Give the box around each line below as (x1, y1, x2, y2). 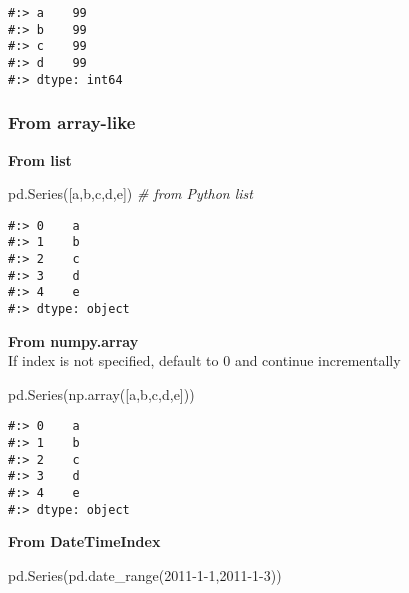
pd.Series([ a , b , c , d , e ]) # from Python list (8, 183, 253, 204)
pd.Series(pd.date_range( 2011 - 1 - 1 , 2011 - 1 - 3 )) (8, 564, 282, 585)
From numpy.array (8, 330, 139, 351)
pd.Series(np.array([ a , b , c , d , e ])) (8, 383, 195, 404)
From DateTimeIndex (8, 531, 161, 552)
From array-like (8, 110, 136, 135)
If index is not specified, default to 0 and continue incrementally (8, 350, 401, 371)
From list (8, 149, 72, 170)
